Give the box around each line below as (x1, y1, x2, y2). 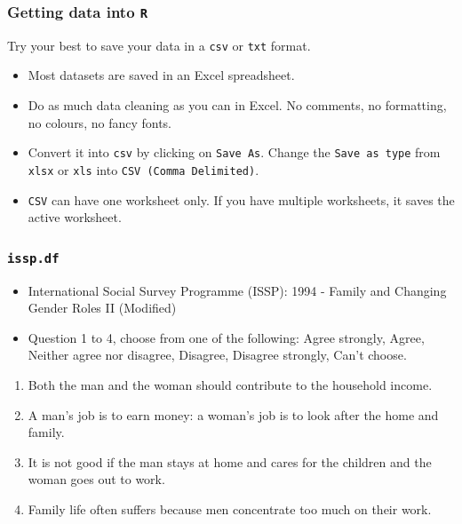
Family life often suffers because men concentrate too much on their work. (28, 499, 432, 518)
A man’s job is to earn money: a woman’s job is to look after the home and (28, 405, 439, 424)
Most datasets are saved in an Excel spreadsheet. (28, 66, 295, 84)
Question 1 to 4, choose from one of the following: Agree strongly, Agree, (28, 328, 425, 346)
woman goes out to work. (28, 470, 165, 488)
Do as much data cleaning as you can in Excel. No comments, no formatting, (28, 96, 447, 115)
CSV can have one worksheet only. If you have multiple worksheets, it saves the (28, 190, 455, 209)
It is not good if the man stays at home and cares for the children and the (28, 452, 432, 471)
